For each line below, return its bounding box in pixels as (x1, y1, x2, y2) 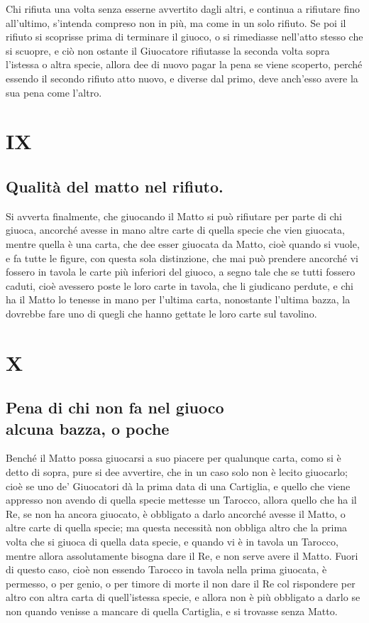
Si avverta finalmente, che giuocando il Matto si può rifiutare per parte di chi (6, 208, 342, 223)
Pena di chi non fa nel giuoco (6, 396, 224, 418)
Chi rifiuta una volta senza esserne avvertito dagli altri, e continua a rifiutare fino (6, 1, 360, 16)
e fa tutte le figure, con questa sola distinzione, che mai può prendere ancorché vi (6, 250, 358, 265)
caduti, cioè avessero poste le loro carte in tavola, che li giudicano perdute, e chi (6, 278, 353, 293)
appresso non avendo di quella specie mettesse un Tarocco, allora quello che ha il (6, 492, 357, 507)
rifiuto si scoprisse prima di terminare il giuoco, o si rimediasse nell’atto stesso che (6, 29, 363, 44)
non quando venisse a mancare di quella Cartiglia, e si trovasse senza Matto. (6, 603, 338, 618)
